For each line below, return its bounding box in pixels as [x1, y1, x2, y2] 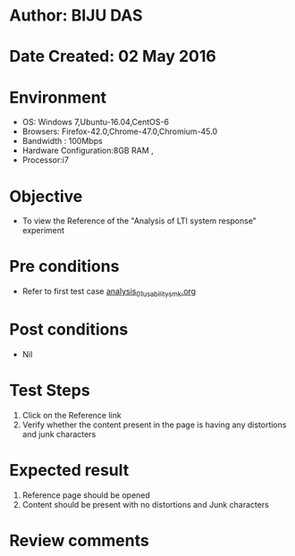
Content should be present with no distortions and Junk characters [21, 499, 270, 510]
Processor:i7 [21, 155, 70, 165]
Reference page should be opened [21, 489, 150, 501]
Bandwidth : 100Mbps [21, 136, 103, 147]
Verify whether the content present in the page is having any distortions [21, 419, 287, 430]
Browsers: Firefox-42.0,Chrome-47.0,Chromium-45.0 [21, 126, 218, 137]
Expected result [9, 460, 130, 481]
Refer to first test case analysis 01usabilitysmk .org [21, 286, 197, 299]
